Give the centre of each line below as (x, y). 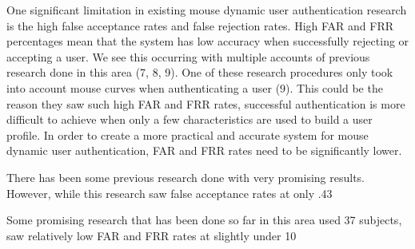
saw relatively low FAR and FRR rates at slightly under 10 (152, 235)
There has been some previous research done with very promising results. (186, 177)
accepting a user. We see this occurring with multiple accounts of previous (188, 56)
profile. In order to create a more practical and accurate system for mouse (188, 134)
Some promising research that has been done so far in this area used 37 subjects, (204, 220)
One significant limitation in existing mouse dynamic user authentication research (207, 10)
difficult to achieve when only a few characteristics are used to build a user (190, 119)
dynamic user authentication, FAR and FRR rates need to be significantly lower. (204, 150)
